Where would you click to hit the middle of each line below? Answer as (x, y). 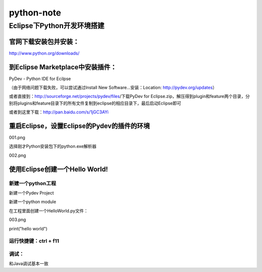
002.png (17, 155)
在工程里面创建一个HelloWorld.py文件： (49, 210)
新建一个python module (33, 202)
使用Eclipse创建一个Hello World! (58, 169)
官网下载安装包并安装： (44, 41)
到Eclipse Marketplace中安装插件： (63, 67)
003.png (17, 220)
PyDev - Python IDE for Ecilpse (40, 79)
